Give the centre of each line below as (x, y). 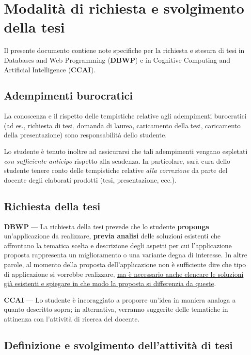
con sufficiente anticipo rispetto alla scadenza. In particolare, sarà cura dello (117, 161)
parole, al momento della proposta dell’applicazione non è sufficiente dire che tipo (125, 264)
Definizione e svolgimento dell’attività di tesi (118, 345)
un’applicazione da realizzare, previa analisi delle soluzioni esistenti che (112, 236)
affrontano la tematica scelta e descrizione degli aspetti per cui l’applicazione (118, 245)
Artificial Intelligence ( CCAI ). (50, 69)
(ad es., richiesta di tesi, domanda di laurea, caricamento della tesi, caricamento (122, 125)
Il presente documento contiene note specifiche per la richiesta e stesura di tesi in (124, 50)
